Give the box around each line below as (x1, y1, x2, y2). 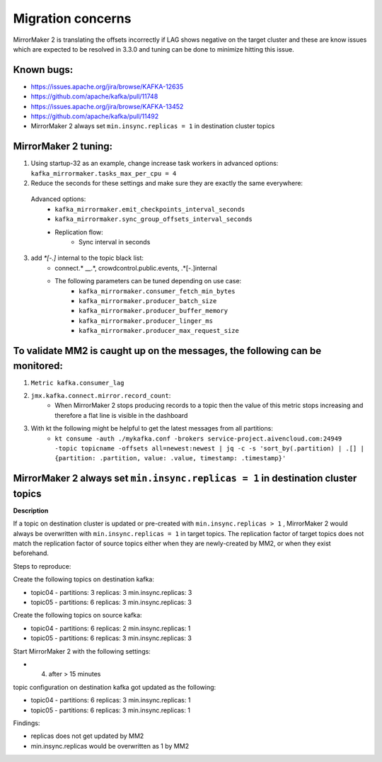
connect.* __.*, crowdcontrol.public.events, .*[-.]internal (54, 263, 217, 272)
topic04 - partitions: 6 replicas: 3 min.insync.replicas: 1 (30, 696, 191, 705)
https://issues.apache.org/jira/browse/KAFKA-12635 (30, 82, 184, 91)
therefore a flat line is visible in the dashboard (54, 411, 188, 419)
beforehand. (13, 549, 50, 557)
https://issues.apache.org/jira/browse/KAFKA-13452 (30, 102, 184, 110)
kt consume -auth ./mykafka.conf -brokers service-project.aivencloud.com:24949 (54, 434, 342, 443)
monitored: (13, 360, 63, 372)
